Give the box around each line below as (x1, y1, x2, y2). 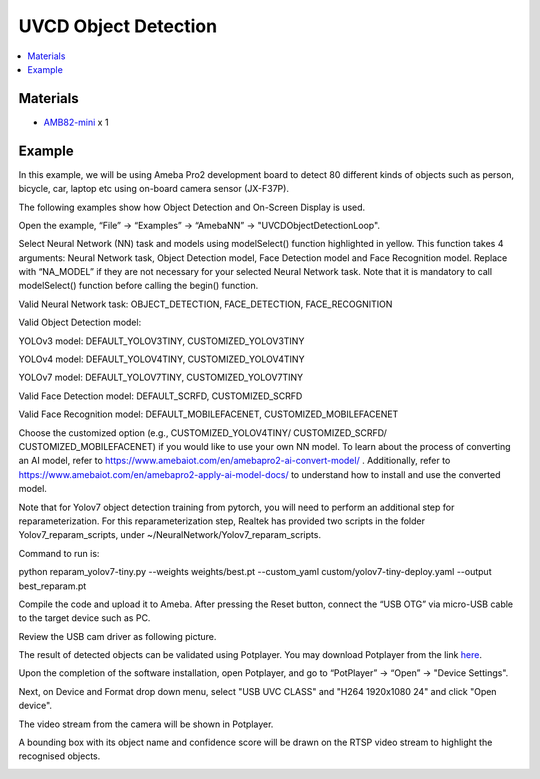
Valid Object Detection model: (18, 316, 142, 329)
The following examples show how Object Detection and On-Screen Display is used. (18, 201, 366, 213)
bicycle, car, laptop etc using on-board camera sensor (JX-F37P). (18, 183, 290, 195)
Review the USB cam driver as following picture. (18, 630, 217, 642)
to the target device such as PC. (18, 612, 151, 624)
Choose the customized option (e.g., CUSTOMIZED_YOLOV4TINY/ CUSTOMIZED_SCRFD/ (18, 426, 387, 439)
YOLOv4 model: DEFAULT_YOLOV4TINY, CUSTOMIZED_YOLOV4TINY (18, 353, 305, 365)
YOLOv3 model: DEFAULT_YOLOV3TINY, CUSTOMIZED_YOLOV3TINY (18, 335, 305, 347)
